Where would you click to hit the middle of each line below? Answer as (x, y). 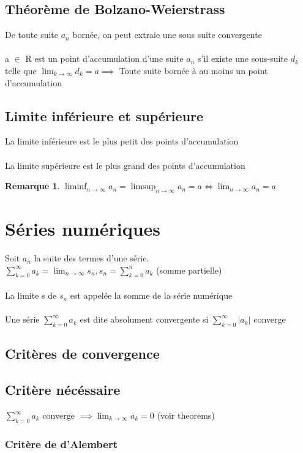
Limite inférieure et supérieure (104, 115)
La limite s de (31, 295)
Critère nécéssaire (63, 390)
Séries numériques (83, 229)
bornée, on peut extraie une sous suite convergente (167, 35)
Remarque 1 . (32, 186)
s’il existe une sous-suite (243, 58)
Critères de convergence (82, 354)
